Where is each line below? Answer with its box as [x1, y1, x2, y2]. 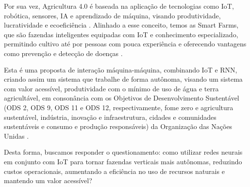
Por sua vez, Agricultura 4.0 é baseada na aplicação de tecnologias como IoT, [4, 1, 234, 11]
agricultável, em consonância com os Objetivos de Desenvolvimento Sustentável [4, 93, 239, 103]
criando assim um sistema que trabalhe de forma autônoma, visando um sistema [4, 74, 243, 84]
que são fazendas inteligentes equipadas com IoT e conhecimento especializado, [4, 29, 238, 39]
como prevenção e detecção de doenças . [4, 48, 123, 58]
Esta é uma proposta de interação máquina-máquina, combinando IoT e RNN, [4, 64, 237, 74]
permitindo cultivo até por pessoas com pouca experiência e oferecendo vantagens [4, 39, 247, 49]
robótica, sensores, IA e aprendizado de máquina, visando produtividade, [4, 10, 221, 20]
